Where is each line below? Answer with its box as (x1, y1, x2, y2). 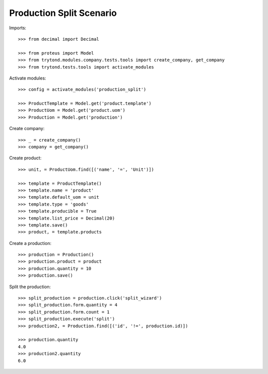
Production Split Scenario (9, 7, 117, 18)
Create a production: (9, 240, 52, 246)
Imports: (9, 25, 27, 31)
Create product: (9, 155, 42, 161)
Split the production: (9, 284, 51, 290)
